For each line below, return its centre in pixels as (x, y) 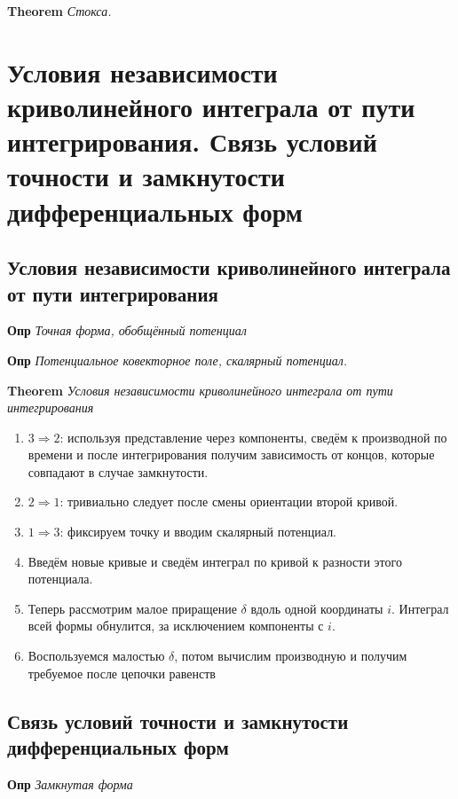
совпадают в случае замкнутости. (118, 471)
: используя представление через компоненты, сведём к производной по (253, 437)
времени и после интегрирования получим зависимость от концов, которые (231, 454)
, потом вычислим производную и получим (291, 656)
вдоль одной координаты (317, 608)
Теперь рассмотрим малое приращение (132, 608)
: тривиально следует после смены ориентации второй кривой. (229, 501)
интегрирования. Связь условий (192, 141)
